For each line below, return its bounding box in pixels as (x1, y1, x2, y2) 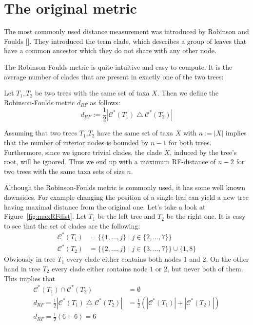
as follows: (90, 97, 120, 107)
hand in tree (4, 263, 40, 273)
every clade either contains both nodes (66, 254, 181, 264)
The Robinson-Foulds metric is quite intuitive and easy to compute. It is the (4, 61, 233, 72)
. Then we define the (157, 88, 219, 98)
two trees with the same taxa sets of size (4, 166, 125, 176)
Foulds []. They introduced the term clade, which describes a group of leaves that (4, 36, 247, 46)
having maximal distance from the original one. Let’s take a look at (4, 201, 206, 211)
